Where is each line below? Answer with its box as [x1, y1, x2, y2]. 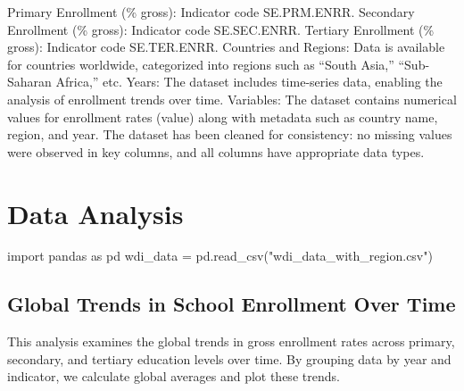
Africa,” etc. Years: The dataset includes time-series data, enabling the [55, 72, 443, 91]
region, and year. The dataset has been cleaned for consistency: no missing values [7, 125, 452, 144]
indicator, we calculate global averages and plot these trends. [7, 367, 340, 386]
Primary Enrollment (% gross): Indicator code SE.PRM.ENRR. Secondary [7, 3, 415, 21]
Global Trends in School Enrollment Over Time [7, 290, 456, 318]
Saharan [7, 72, 52, 91]
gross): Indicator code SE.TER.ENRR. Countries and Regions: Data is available [7, 37, 445, 56]
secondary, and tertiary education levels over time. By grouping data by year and [7, 349, 452, 368]
